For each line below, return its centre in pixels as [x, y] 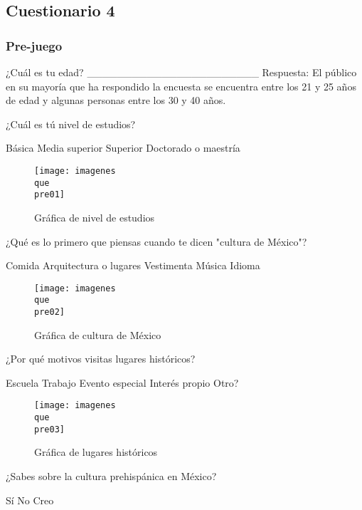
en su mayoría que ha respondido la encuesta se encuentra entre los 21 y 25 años [181, 86]
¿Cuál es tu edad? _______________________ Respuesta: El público [181, 72]
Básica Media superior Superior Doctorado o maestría [123, 148]
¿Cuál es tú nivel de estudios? [71, 124]
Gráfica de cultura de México [98, 334]
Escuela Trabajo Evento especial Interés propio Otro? [122, 382]
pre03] [49, 429]
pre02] [49, 312]
